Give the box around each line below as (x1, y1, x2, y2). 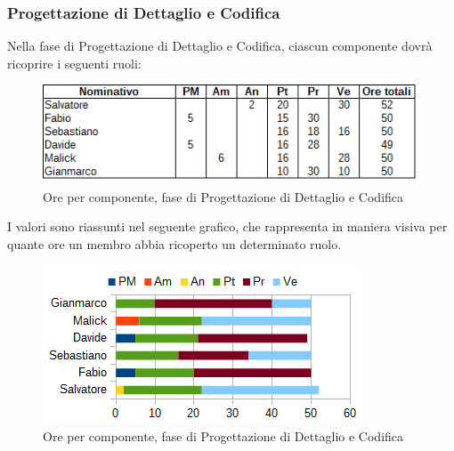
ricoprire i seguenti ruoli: (7, 53, 142, 72)
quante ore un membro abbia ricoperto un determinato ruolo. (7, 234, 342, 253)
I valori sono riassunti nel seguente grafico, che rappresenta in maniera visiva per (7, 217, 448, 236)
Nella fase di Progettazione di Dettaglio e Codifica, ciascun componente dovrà (7, 36, 433, 55)
